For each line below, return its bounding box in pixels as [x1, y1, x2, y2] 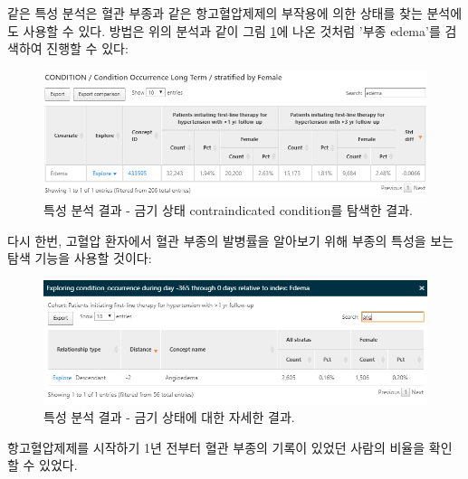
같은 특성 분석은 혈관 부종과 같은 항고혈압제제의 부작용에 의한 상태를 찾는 [7, 4, 423, 22]
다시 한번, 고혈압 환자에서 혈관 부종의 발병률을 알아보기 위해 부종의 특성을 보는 [7, 230, 454, 249]
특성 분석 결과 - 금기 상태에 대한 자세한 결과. [43, 408, 295, 427]
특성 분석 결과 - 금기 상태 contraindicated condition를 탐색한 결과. [43, 201, 413, 219]
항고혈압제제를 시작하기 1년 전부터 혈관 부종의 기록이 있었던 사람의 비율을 [7, 437, 425, 456]
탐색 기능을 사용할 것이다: [7, 249, 152, 268]
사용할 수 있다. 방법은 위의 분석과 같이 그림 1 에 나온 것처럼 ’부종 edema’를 [23, 21, 441, 40]
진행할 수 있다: [46, 39, 129, 58]
